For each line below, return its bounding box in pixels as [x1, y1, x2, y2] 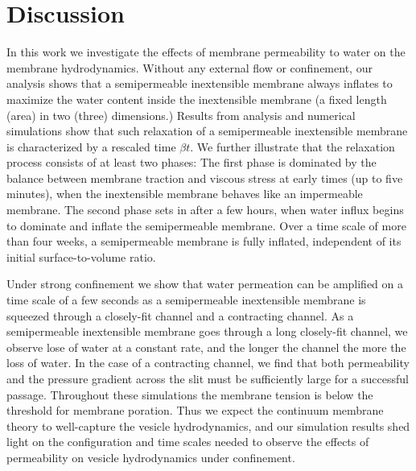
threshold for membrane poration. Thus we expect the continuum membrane [6, 402, 384, 419]
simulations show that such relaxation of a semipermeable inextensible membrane [6, 122, 408, 139]
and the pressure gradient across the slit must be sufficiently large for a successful [6, 370, 409, 386]
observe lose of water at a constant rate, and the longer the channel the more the [6, 338, 406, 355]
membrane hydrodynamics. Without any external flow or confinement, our [6, 59, 373, 76]
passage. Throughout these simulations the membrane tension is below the [6, 386, 373, 403]
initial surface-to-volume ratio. [6, 248, 156, 265]
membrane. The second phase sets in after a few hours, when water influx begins [6, 201, 404, 218]
